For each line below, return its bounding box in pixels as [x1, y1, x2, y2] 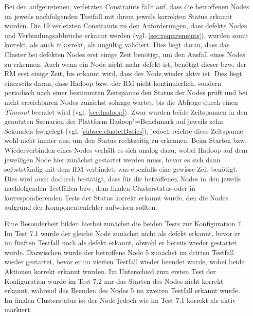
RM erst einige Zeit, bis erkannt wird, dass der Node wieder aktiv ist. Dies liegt [4, 68, 242, 79]
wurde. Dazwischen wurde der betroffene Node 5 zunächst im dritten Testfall [4, 247, 234, 257]
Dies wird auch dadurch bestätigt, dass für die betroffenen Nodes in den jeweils [4, 173, 241, 183]
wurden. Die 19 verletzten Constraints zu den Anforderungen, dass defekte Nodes [4, 20, 247, 31]
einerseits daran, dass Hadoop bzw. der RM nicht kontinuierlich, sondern [4, 78, 221, 88]
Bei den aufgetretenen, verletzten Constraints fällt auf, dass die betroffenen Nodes [4, 1, 249, 11]
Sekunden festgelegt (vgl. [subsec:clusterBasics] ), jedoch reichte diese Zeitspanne [4, 125, 243, 136]
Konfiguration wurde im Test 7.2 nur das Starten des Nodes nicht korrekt [4, 276, 224, 286]
